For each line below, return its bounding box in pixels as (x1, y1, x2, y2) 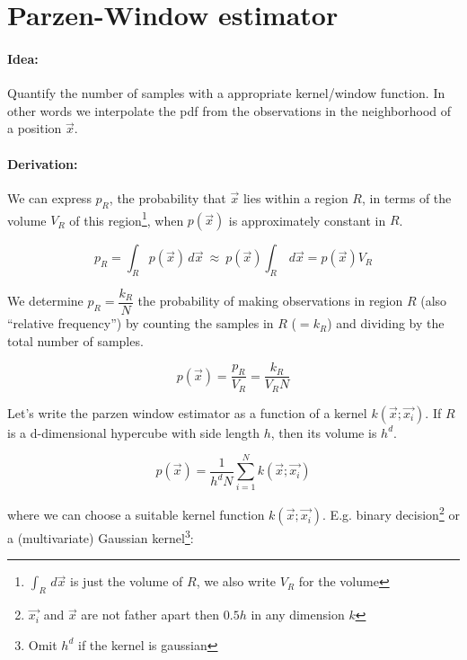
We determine (7, 291, 84, 310)
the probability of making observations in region (137, 291, 403, 310)
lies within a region (242, 188, 348, 207)
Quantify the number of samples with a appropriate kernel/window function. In (7, 84, 445, 103)
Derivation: (7, 154, 78, 173)
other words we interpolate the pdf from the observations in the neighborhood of (7, 101, 452, 120)
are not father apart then (81, 605, 220, 624)
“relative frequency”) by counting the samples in (7, 314, 274, 333)
